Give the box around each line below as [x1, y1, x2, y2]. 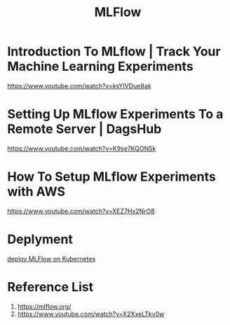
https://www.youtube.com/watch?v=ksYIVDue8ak [7, 81, 151, 90]
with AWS [7, 184, 65, 200]
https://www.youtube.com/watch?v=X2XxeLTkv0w [17, 310, 165, 318]
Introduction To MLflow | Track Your [7, 43, 221, 60]
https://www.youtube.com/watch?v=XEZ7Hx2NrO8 [7, 207, 156, 215]
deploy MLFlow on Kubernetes [7, 254, 96, 263]
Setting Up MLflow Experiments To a [7, 106, 224, 123]
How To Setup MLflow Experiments [7, 169, 216, 185]
